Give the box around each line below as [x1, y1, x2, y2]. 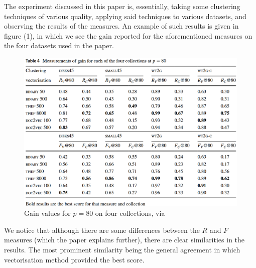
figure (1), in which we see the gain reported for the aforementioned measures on [4, 30, 252, 41]
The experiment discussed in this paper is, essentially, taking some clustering [4, 1, 240, 11]
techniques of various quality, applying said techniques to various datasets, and [4, 11, 246, 21]
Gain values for [24, 208, 71, 218]
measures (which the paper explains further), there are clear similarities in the [4, 234, 245, 245]
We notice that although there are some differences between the [4, 224, 200, 235]
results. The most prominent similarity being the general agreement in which [4, 244, 240, 254]
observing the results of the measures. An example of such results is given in [4, 21, 239, 31]
